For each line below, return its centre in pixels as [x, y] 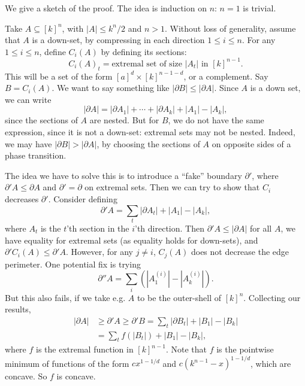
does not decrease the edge [240, 252]
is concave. [76, 376]
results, [18, 309]
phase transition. [36, 155]
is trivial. [259, 8]
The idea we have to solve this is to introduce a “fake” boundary [123, 175]
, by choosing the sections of [148, 143]
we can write [28, 99]
